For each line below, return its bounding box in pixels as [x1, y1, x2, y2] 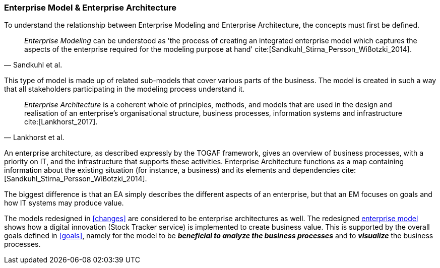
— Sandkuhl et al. [4, 60, 62, 70]
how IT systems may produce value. [4, 198, 124, 208]
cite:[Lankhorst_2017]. [24, 117, 98, 126]
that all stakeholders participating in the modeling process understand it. [4, 85, 245, 94]
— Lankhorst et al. [4, 133, 65, 142]
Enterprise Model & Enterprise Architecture [4, 3, 177, 13]
